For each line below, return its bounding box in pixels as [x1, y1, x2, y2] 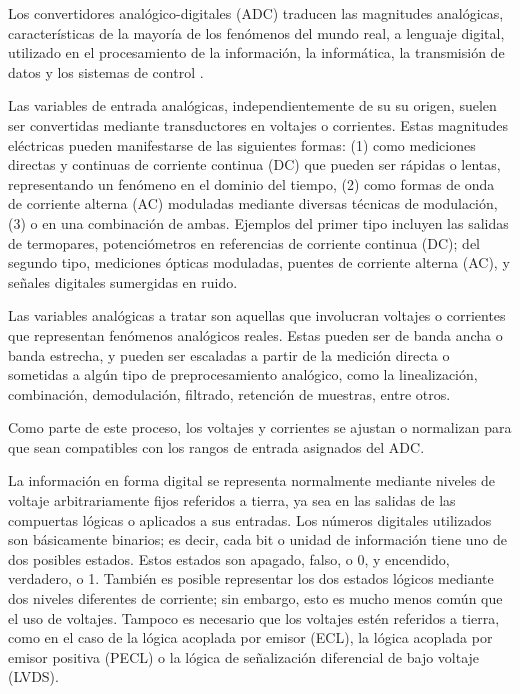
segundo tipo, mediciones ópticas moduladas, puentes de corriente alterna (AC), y [8, 252, 510, 273]
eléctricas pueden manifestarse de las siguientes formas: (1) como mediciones [8, 134, 476, 155]
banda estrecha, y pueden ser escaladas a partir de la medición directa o [8, 344, 450, 365]
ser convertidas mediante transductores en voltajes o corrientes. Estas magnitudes [8, 114, 509, 135]
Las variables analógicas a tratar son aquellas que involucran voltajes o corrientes [8, 305, 506, 326]
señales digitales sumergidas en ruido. [8, 271, 238, 292]
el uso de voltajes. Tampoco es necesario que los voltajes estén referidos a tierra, [8, 607, 500, 628]
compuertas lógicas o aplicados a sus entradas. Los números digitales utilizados [8, 509, 492, 530]
